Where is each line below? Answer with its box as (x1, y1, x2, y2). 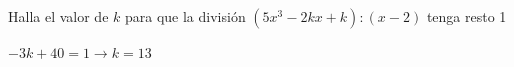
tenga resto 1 (426, 6, 507, 26)
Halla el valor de (8, 6, 109, 26)
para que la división (124, 6, 246, 26)
